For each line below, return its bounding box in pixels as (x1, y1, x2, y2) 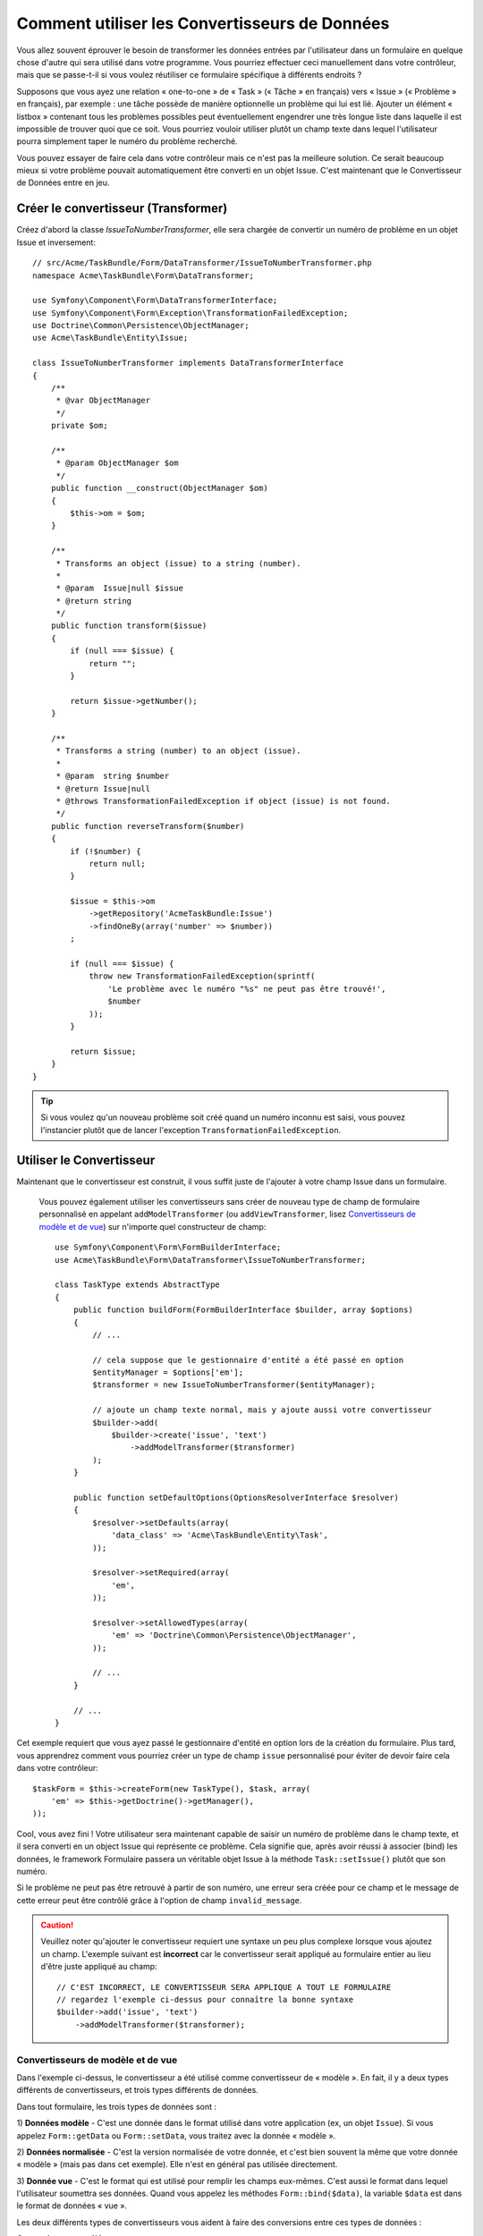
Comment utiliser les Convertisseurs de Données (16, 13, 390, 33)
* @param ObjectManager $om (55, 458, 179, 469)
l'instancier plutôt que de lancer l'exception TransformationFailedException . (40, 1124, 342, 1135)
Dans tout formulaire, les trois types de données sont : (16, 2101, 217, 2112)
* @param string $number (55, 771, 170, 782)
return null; (89, 859, 147, 868)
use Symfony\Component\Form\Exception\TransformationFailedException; (32, 308, 349, 318)
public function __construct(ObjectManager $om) (50, 483, 268, 494)
